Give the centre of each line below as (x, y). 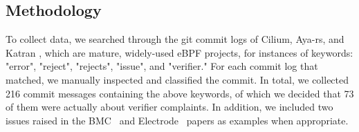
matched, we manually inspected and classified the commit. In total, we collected (177, 79)
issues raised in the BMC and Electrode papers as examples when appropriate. (177, 120)
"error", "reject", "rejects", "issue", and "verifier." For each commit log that (162, 66)
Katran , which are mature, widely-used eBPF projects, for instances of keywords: (179, 52)
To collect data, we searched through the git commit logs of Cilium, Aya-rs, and (175, 39)
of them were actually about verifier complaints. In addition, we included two (169, 107)
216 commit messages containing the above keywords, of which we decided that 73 (180, 93)
